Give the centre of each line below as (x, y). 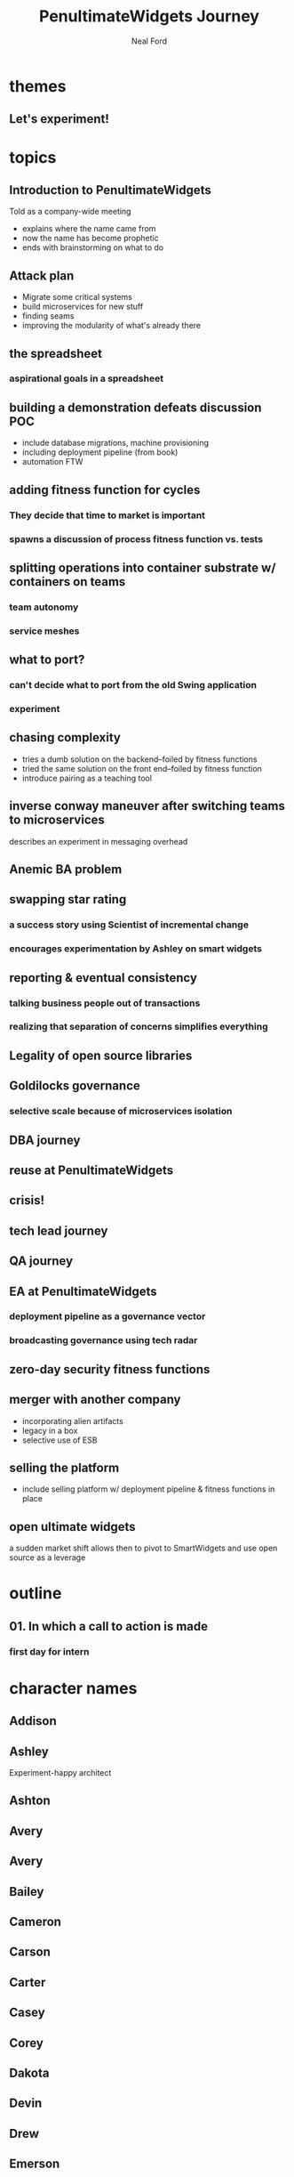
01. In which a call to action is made (109, 1626)
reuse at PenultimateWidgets (91, 1170)
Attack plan (42, 275)
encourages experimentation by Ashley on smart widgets (135, 949)
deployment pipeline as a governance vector (107, 1316)
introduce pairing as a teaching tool (87, 778)
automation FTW (52, 462)
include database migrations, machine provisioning (115, 443)
